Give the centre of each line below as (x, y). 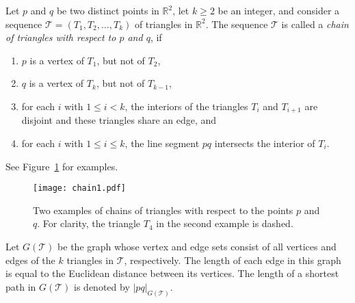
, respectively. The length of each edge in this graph (233, 260)
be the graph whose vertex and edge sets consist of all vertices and (197, 247)
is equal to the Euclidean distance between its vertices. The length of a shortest (172, 273)
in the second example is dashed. (225, 223)
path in (21, 286)
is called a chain (315, 24)
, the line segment (162, 143)
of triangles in (163, 24)
